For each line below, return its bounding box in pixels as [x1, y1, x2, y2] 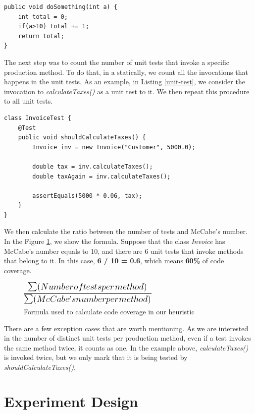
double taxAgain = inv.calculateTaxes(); [32, 173, 171, 180]
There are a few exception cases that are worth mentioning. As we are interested [4, 323, 249, 333]
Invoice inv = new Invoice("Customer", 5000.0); [32, 143, 196, 151]
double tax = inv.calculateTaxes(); [32, 163, 153, 170]
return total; [18, 32, 64, 40]
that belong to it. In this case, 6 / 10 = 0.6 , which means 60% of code [4, 255, 224, 266]
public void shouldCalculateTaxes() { [18, 134, 146, 141]
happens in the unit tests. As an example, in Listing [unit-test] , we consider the [4, 76, 245, 87]
